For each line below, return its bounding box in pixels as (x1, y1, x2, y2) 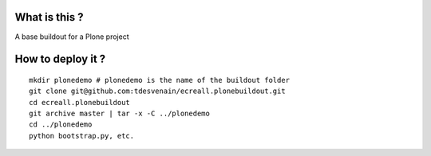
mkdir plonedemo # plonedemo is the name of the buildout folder (29, 76, 291, 84)
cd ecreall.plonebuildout (29, 98, 131, 107)
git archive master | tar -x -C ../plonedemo (29, 109, 211, 119)
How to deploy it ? (14, 53, 106, 66)
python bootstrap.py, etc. (29, 131, 135, 140)
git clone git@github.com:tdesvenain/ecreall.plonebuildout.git (29, 87, 287, 96)
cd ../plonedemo (29, 120, 93, 129)
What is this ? (14, 10, 84, 24)
